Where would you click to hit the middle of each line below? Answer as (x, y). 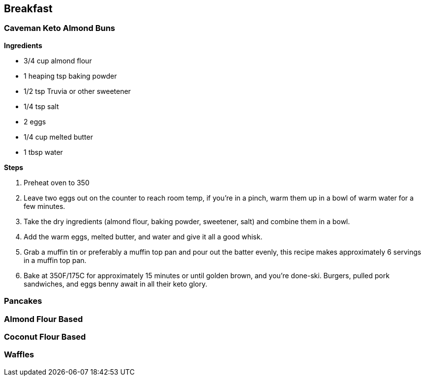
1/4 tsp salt (41, 106)
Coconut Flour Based (45, 336)
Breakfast (28, 9)
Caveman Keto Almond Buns (60, 28)
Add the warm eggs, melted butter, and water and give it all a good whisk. (143, 236)
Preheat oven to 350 (57, 182)
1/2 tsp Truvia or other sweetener (77, 91)
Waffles (19, 355)
